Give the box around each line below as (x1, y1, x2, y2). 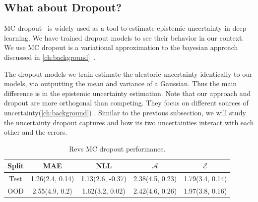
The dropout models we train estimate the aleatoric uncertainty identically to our (4, 68, 253, 79)
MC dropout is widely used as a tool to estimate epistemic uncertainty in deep (4, 23, 247, 33)
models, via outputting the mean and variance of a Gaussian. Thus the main (4, 78, 237, 89)
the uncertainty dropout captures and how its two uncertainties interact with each (4, 117, 254, 127)
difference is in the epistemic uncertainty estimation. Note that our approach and (4, 88, 251, 98)
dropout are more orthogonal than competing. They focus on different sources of (4, 98, 249, 108)
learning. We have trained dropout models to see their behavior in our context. (4, 32, 244, 43)
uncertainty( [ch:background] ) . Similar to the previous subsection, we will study (4, 107, 246, 117)
